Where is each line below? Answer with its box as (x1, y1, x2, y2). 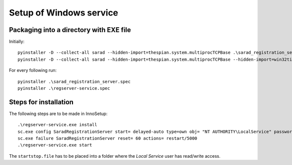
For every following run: (9, 67, 57, 73)
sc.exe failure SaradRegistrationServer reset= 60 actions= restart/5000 (18, 136, 198, 141)
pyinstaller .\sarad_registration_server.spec (18, 79, 131, 84)
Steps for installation (9, 98, 74, 106)
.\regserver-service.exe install (18, 122, 97, 128)
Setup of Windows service (9, 7, 119, 18)
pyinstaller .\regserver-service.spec (18, 85, 110, 91)
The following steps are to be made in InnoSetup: (9, 111, 108, 116)
